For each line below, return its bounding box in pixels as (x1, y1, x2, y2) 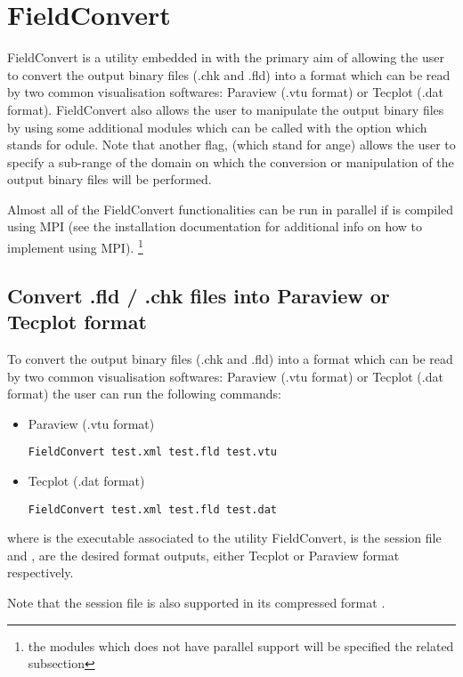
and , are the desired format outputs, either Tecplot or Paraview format (7, 545, 400, 564)
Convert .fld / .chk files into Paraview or (7, 281, 390, 309)
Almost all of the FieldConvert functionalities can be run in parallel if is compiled (7, 199, 454, 218)
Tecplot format (7, 308, 147, 335)
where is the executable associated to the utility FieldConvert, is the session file (7, 528, 442, 547)
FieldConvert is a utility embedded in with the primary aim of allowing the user (7, 48, 444, 67)
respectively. (7, 563, 74, 582)
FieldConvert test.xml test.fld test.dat (28, 503, 277, 516)
